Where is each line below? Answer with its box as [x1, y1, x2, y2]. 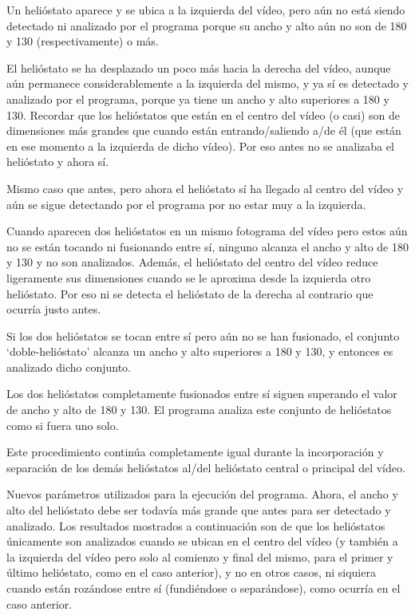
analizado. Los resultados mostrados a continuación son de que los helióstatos [6, 517, 385, 534]
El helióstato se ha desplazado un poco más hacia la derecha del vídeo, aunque [6, 59, 391, 76]
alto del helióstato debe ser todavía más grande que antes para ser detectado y [6, 502, 391, 518]
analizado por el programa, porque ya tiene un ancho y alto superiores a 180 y [6, 90, 389, 107]
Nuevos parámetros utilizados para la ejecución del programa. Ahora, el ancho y [6, 486, 398, 503]
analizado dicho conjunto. [6, 358, 131, 375]
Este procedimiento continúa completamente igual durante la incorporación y [6, 444, 384, 460]
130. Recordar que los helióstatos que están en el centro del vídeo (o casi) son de [6, 106, 401, 123]
